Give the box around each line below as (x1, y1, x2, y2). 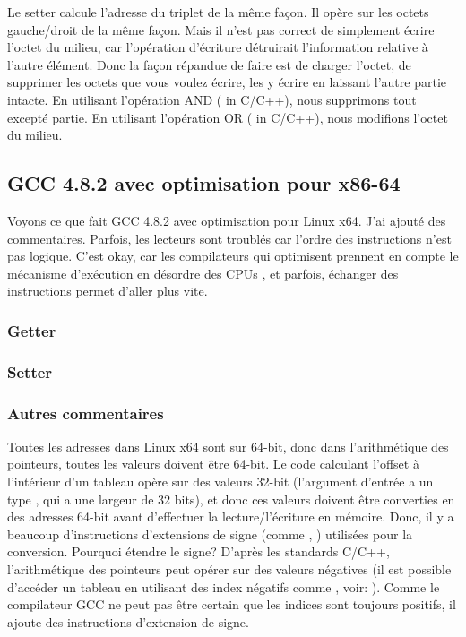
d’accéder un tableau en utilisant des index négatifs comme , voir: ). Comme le (7, 577, 440, 596)
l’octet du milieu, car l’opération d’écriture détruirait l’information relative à (7, 38, 428, 56)
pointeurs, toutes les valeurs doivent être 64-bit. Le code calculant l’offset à (7, 454, 419, 473)
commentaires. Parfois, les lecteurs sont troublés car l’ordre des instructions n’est (7, 228, 452, 247)
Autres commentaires (7, 401, 164, 424)
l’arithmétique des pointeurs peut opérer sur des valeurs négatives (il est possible (7, 559, 452, 578)
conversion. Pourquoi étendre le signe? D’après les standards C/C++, (7, 542, 390, 561)
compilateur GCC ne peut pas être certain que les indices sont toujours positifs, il (7, 595, 456, 614)
